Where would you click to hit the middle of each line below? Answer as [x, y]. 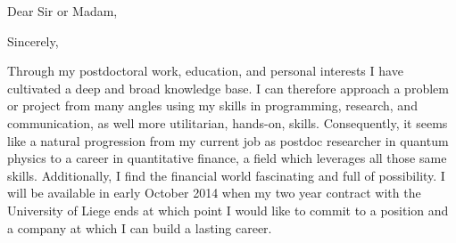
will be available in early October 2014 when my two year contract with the [214, 193]
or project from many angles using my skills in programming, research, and [212, 105]
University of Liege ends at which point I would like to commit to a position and [228, 210]
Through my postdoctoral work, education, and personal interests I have [205, 71]
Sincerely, [33, 40]
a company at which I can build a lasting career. [140, 227]
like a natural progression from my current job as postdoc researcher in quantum [228, 140]
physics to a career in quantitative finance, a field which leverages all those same [227, 158]
